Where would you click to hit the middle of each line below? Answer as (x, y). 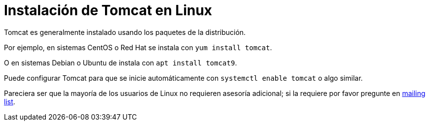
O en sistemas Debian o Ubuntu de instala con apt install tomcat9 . (121, 62)
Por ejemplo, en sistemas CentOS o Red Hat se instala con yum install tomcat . (138, 47)
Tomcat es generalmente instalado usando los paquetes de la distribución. (125, 32)
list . (10, 101)
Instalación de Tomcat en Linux (108, 10)
